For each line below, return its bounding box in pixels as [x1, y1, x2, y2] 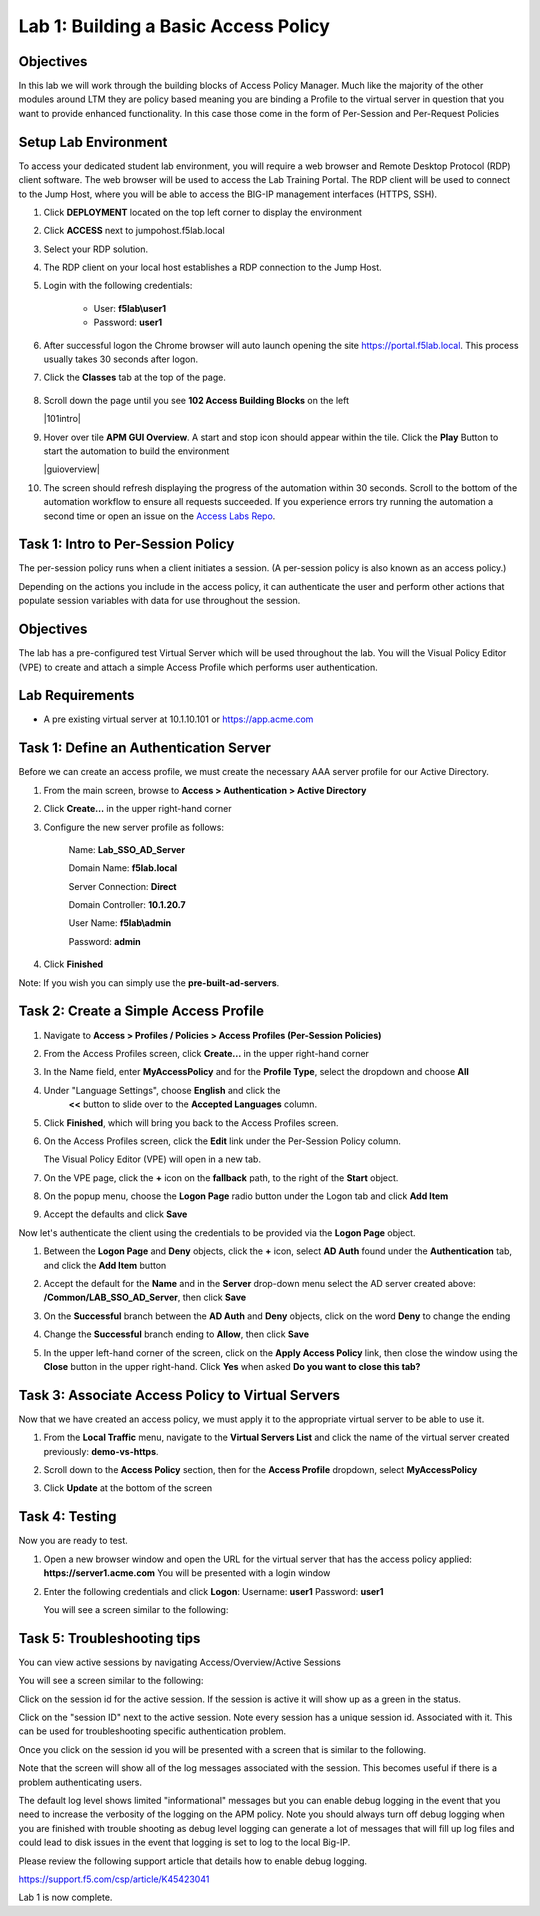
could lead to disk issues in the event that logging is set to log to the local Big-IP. [18, 1836, 351, 1849]
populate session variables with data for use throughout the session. [18, 595, 301, 607]
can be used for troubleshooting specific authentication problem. [18, 1725, 287, 1737]
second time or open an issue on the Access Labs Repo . [43, 510, 276, 522]
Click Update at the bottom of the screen [43, 1482, 213, 1494]
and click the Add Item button [43, 1259, 167, 1271]
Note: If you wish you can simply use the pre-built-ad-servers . [18, 976, 280, 989]
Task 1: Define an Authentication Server [18, 740, 272, 757]
